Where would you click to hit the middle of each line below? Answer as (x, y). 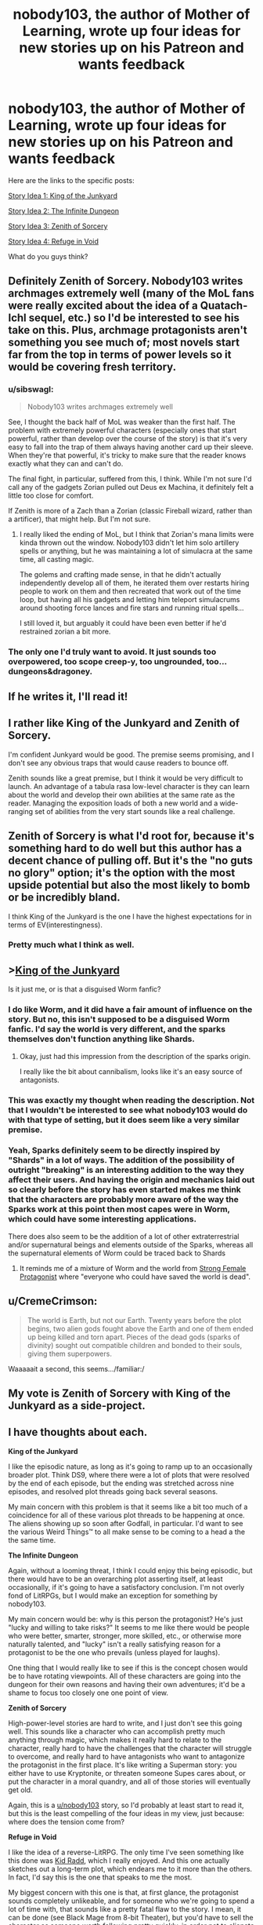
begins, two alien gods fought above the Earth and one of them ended (140, 1328)
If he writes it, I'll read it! (68, 696)
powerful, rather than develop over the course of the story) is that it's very (128, 438)
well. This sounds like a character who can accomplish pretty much (117, 1731)
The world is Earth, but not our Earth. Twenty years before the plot (134, 1320)
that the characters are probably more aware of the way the (123, 1200)
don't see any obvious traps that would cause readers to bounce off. (119, 762)
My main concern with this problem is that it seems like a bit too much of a (128, 1507)
